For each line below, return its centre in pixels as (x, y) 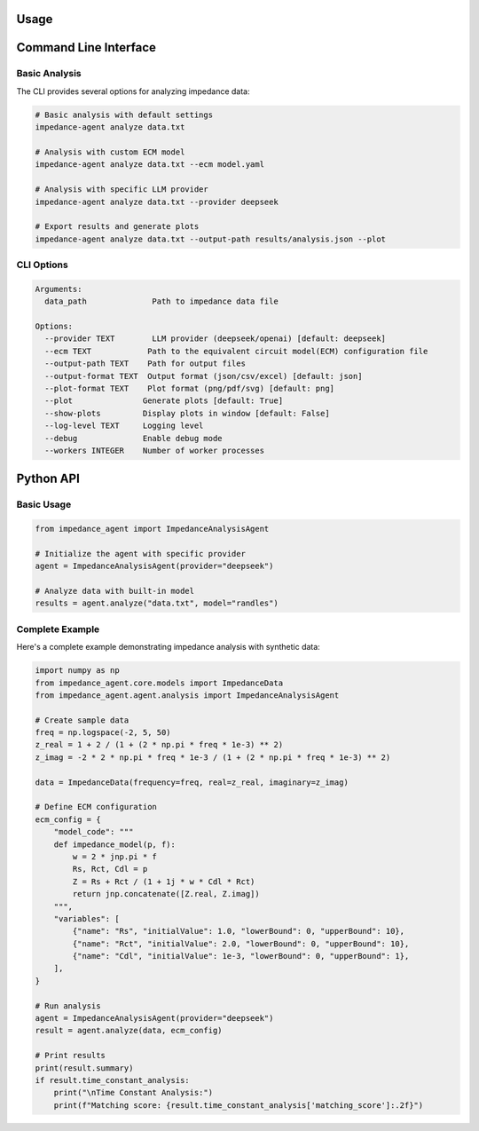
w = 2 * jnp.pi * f (114, 856)
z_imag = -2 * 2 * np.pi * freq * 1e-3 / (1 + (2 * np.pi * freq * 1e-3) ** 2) (213, 757)
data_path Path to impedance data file (161, 301)
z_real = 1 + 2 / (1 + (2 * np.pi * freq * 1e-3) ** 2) (159, 745)
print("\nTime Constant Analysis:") (133, 1093)
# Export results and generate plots (117, 227)
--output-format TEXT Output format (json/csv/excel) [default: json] (204, 376)
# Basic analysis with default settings (124, 115)
